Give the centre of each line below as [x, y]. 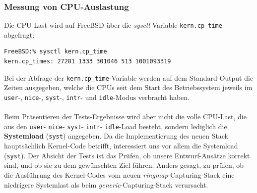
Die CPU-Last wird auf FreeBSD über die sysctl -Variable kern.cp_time [113, 25]
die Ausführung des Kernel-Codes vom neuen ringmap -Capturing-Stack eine [119, 174]
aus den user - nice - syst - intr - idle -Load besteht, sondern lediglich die [116, 126]
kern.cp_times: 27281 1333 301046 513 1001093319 [88, 62]
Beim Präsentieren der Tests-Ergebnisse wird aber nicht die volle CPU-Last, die [125, 117]
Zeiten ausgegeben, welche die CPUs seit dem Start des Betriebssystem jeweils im [128, 87]
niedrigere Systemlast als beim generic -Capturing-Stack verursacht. [106, 184]
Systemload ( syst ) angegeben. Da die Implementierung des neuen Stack [116, 136]
